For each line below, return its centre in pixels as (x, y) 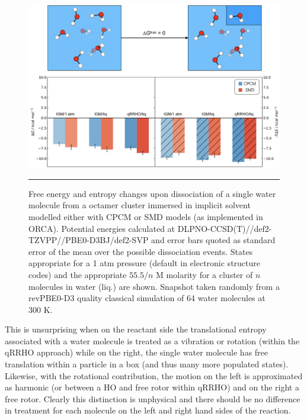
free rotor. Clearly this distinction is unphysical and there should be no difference (153, 398)
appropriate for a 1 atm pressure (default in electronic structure (145, 263)
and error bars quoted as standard (213, 240)
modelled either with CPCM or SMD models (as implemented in (146, 216)
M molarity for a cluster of (204, 274)
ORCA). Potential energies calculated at (102, 228)
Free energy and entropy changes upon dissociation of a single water (152, 193)
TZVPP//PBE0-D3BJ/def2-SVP (89, 240)
